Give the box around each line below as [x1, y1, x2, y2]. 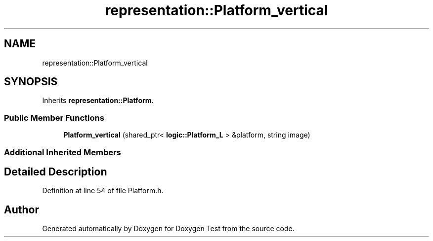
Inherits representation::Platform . [42, 96, 154, 105]
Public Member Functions [4, 112, 104, 123]
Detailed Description [4, 165, 107, 178]
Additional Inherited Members [4, 147, 121, 157]
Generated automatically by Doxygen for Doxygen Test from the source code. [42, 224, 295, 233]
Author [4, 203, 39, 216]
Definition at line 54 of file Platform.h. [42, 186, 164, 195]
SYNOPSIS [4, 75, 58, 88]
